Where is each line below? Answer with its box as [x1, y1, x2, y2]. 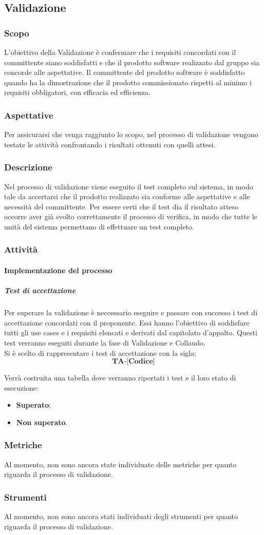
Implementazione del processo [4, 265, 112, 275]
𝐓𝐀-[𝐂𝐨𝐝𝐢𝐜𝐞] [112, 358, 155, 366]
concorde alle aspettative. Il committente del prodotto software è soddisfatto [4, 67, 245, 78]
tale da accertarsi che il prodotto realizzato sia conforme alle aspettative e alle [4, 191, 250, 202]
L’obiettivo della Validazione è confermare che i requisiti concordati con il [4, 47, 236, 57]
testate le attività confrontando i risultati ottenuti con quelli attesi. [4, 139, 216, 149]
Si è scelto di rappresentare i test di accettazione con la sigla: [4, 347, 197, 358]
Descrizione [4, 161, 52, 174]
